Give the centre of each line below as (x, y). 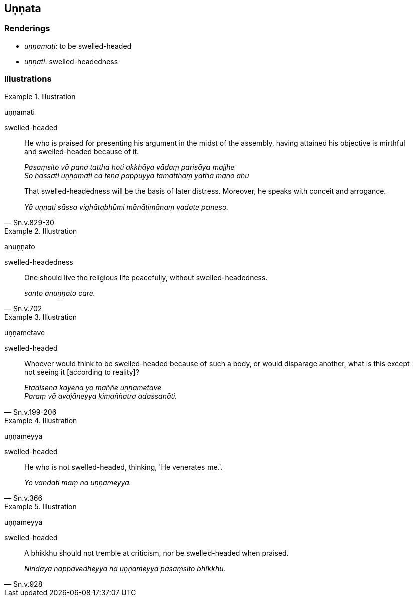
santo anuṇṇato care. (60, 293)
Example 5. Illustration (40, 506)
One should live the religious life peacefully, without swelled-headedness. (146, 277)
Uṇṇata (23, 8)
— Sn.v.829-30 (29, 222)
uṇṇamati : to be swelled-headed (78, 46)
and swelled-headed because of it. (82, 151)
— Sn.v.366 (23, 498)
